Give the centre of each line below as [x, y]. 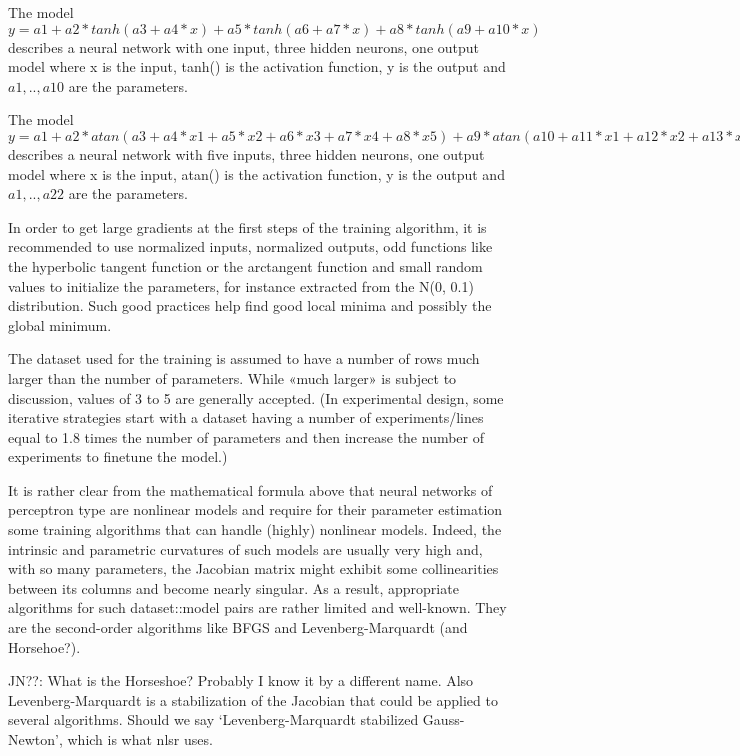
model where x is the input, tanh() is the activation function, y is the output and [257, 66]
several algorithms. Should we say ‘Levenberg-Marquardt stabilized [213, 719]
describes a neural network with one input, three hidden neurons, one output [244, 46]
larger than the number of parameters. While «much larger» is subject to [232, 377]
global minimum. [60, 324]
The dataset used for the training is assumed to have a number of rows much [244, 358]
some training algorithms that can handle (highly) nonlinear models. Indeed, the [255, 529]
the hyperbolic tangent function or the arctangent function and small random [245, 265]
